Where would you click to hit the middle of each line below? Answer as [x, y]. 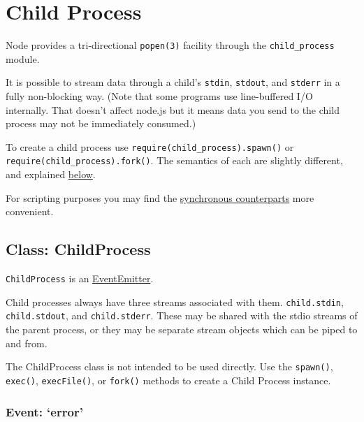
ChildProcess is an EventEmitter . [80, 278]
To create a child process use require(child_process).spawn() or [150, 146]
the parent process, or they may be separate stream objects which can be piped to [182, 329]
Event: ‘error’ [44, 411]
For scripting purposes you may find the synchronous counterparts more [160, 197]
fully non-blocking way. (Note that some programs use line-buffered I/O [159, 96]
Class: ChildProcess [78, 249]
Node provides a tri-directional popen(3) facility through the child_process [170, 45]
